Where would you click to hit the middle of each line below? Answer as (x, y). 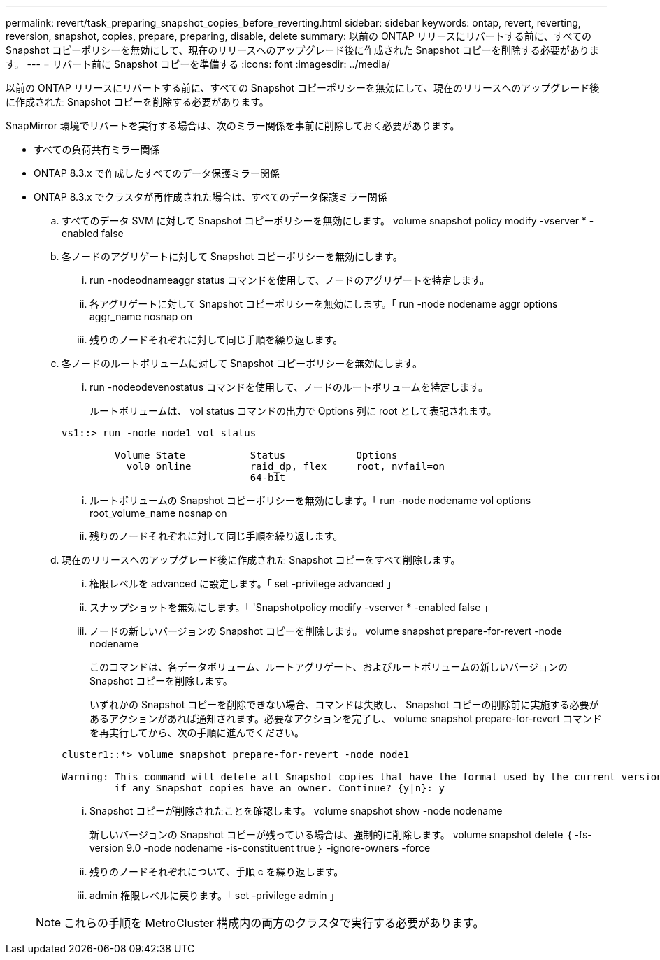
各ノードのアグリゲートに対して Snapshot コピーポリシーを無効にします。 (232, 256)
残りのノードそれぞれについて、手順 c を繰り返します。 (217, 872)
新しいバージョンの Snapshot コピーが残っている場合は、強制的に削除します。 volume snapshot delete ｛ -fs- (341, 834)
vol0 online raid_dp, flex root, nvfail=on (285, 466)
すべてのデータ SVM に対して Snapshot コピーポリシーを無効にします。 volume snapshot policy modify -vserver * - (328, 221)
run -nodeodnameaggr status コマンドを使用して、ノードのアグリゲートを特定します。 (290, 280)
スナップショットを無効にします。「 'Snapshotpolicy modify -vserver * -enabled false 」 (292, 607)
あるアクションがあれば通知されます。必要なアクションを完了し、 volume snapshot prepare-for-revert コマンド (346, 718)
